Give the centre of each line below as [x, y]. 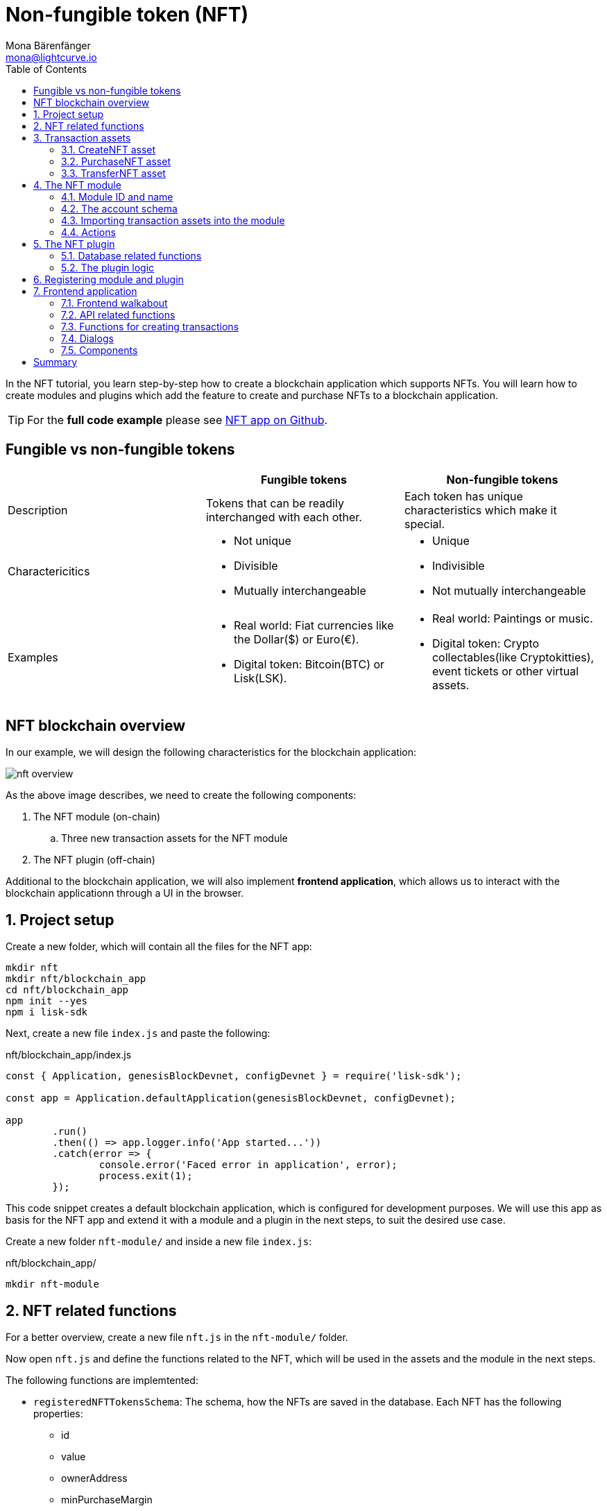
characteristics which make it [480, 510]
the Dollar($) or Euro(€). [296, 639]
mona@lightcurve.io [51, 57]
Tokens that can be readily [275, 503]
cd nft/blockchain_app [67, 990]
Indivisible [458, 565]
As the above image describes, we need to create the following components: [181, 795]
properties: [58, 1414]
